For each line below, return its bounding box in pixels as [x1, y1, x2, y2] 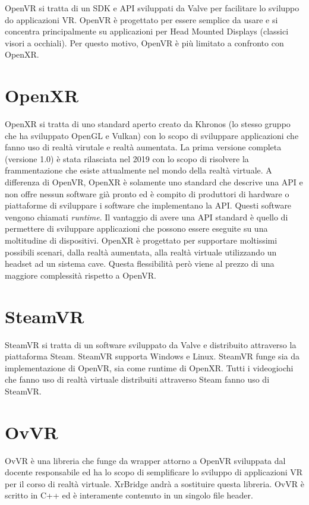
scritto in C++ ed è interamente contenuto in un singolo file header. [5, 489, 253, 501]
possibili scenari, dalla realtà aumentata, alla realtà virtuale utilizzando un [5, 245, 277, 258]
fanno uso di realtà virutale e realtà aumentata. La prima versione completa [5, 141, 282, 153]
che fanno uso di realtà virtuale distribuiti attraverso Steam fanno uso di [5, 373, 270, 386]
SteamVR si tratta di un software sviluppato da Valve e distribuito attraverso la [5, 338, 297, 351]
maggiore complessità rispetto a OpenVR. [5, 269, 156, 281]
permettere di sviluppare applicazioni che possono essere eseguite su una [5, 222, 268, 235]
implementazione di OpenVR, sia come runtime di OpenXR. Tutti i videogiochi [5, 361, 294, 374]
